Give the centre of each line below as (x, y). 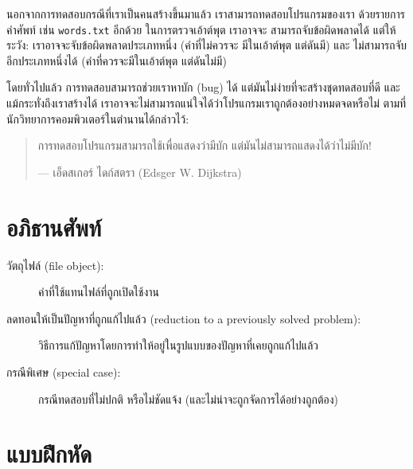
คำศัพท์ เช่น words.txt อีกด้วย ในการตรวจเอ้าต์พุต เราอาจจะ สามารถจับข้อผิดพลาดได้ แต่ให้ (201, 29)
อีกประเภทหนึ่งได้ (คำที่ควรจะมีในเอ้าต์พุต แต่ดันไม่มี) (117, 60)
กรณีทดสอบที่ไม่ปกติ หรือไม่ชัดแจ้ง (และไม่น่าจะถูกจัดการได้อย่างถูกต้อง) (188, 399)
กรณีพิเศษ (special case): (64, 371)
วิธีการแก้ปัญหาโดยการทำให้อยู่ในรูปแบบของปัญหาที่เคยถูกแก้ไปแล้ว (179, 345)
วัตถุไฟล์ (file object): (55, 265)
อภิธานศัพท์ (54, 227)
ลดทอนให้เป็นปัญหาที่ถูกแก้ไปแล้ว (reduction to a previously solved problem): (184, 318)
